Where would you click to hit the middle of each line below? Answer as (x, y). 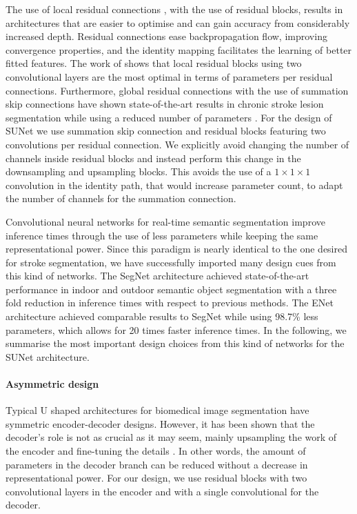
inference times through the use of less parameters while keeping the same (162, 235)
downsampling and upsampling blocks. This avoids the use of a (139, 171)
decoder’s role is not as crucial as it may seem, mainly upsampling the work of (171, 437)
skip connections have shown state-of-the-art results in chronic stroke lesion (165, 104)
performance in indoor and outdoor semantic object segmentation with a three (171, 289)
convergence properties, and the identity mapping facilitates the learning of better (179, 49)
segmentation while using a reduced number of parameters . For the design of (169, 117)
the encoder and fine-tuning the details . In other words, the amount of (156, 451)
